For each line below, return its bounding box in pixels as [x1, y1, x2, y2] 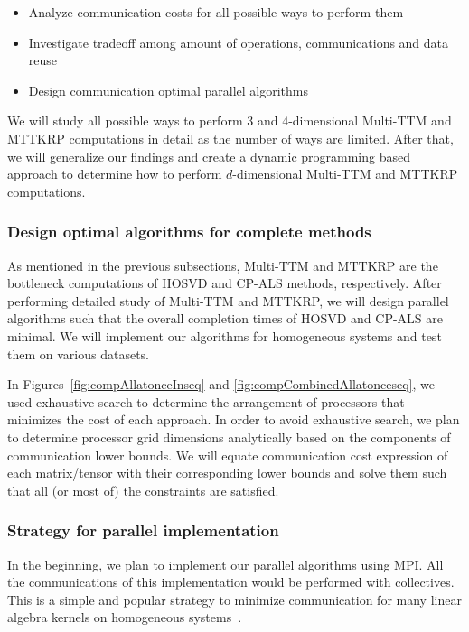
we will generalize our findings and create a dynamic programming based [7, 146, 411, 165]
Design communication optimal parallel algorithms [28, 80, 309, 99]
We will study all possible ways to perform [7, 111, 243, 130]
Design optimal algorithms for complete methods [7, 220, 371, 243]
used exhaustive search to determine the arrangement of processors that [7, 392, 405, 411]
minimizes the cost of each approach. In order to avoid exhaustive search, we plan [7, 410, 460, 429]
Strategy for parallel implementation [7, 519, 279, 542]
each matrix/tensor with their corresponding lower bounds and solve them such [7, 463, 447, 482]
